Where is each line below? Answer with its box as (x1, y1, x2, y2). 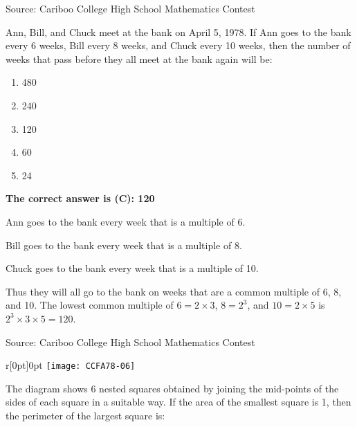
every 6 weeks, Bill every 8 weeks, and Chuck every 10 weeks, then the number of (6, 38, 351, 53)
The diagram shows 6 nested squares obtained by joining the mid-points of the (6, 381, 339, 395)
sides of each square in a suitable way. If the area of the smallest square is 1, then (6, 394, 351, 409)
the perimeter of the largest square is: (6, 408, 165, 422)
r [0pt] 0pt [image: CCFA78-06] (6, 358, 136, 372)
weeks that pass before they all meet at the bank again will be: (6, 51, 273, 66)
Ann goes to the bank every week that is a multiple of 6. (6, 214, 246, 228)
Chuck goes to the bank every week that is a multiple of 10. (6, 261, 259, 275)
